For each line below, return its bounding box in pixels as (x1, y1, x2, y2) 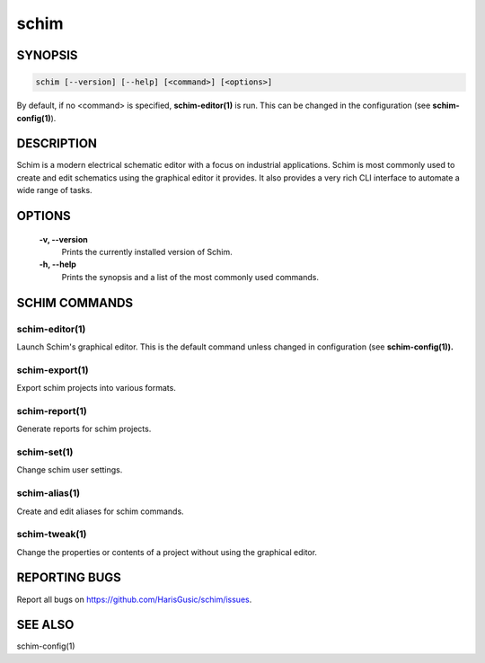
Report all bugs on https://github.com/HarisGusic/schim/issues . (16, 594, 252, 605)
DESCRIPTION (16, 136, 98, 152)
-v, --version (39, 234, 89, 244)
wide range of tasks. (16, 185, 93, 196)
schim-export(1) (16, 364, 89, 376)
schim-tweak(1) (16, 528, 87, 541)
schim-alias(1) (16, 487, 81, 499)
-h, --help (39, 259, 76, 270)
